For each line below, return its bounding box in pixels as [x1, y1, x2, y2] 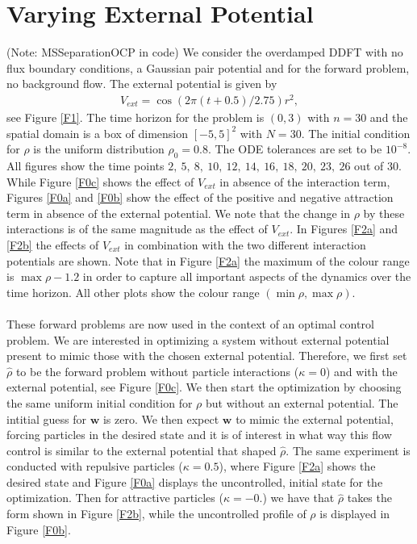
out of [354, 157, 384, 174]
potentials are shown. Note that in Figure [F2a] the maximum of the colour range [6, 252, 410, 269]
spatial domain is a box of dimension [6, 124, 189, 141]
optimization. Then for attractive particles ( [6, 489, 223, 506]
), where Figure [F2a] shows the [219, 458, 376, 475]
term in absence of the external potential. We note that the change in [6, 204, 350, 221]
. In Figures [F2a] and [290, 220, 398, 237]
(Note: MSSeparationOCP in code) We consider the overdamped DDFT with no [6, 44, 403, 61]
